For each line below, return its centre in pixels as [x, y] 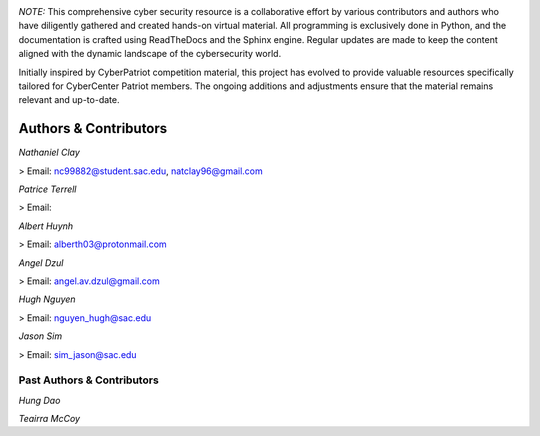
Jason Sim [40, 336]
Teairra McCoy [49, 419]
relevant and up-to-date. [69, 100]
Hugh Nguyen [47, 299]
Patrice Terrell [47, 189]
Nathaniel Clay [49, 152]
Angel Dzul [41, 262]
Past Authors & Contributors [88, 380]
